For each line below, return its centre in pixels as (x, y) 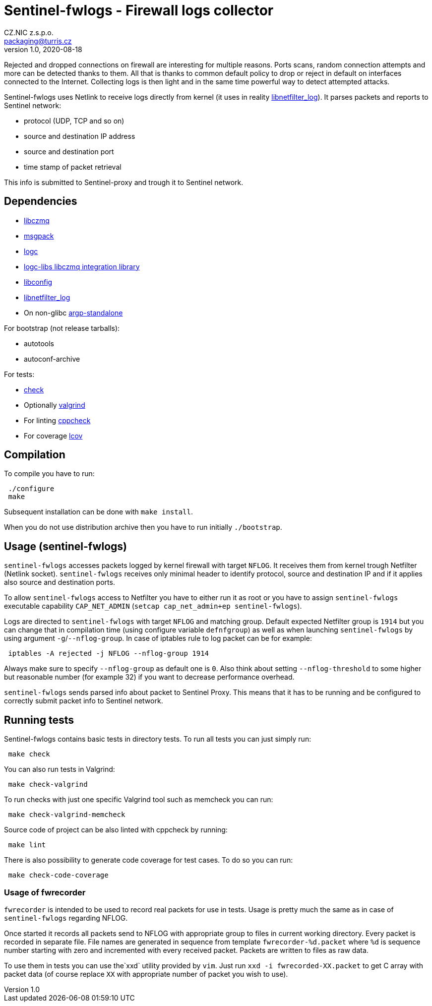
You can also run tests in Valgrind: (60, 769)
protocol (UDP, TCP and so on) (74, 121)
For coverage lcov (53, 436)
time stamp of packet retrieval (73, 167)
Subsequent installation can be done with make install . (99, 512)
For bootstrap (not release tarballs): (62, 328)
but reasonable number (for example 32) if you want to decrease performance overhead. (149, 677)
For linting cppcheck (57, 420)
